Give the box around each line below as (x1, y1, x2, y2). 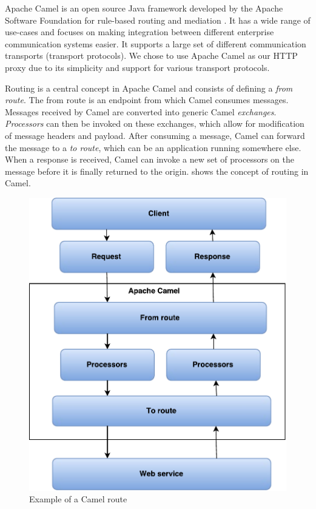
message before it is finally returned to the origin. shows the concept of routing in (5, 164, 309, 177)
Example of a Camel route (29, 493, 127, 505)
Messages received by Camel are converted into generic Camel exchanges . (5, 105, 277, 118)
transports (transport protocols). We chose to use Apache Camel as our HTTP (5, 49, 298, 62)
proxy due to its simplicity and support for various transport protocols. (5, 61, 270, 73)
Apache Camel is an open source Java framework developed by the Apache (5, 2, 283, 14)
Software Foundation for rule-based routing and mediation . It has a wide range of (5, 13, 311, 26)
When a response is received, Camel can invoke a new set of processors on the (5, 153, 294, 166)
